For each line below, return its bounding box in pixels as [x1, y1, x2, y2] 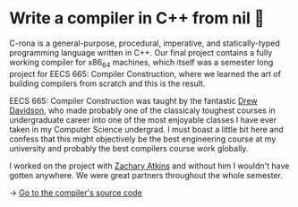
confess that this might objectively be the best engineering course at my [9, 134, 277, 144]
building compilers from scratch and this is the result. [9, 78, 206, 89]
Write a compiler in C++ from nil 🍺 [9, 8, 265, 29]
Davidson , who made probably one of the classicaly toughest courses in [9, 105, 276, 116]
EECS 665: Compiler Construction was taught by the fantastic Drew [9, 95, 258, 106]
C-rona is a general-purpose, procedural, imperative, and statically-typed [9, 38, 280, 48]
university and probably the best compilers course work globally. [9, 142, 249, 153]
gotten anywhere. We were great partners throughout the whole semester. [9, 169, 284, 180]
